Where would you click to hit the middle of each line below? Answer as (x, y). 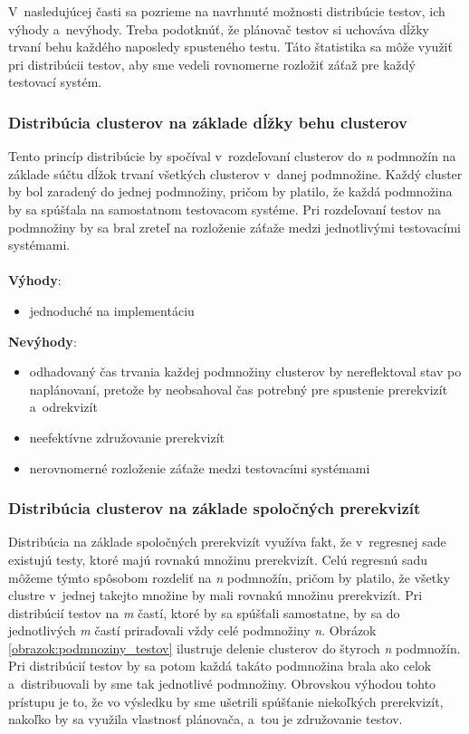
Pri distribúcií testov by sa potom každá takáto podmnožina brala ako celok (220, 666)
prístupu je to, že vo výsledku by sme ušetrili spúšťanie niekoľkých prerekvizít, (226, 701)
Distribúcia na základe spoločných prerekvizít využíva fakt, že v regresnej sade (227, 542)
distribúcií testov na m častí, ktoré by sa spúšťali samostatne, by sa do (204, 612)
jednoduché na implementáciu (112, 310)
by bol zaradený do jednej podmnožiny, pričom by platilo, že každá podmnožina (230, 191)
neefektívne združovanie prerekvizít (127, 437)
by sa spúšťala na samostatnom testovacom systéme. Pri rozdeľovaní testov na (225, 209)
